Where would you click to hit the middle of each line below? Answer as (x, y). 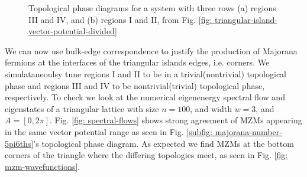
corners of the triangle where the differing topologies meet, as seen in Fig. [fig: (146, 155)
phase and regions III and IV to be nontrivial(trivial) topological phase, (135, 85)
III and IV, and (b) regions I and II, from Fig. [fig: (120, 19)
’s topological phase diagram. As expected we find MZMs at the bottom (164, 143)
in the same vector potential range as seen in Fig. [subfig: (109, 131)
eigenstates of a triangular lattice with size (82, 108)
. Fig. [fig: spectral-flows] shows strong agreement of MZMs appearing (176, 120)
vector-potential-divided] (73, 31)
